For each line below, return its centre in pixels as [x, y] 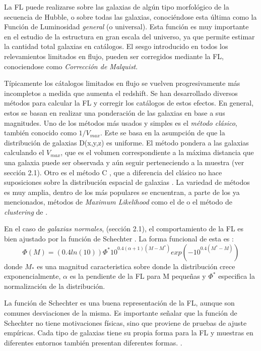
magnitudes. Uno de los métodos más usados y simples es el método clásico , [121, 122]
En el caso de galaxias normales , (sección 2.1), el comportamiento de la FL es [124, 229]
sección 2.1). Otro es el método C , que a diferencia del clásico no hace [113, 172]
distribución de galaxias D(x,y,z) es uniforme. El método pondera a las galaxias [126, 142]
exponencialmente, [32, 276]
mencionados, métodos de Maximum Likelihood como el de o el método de [118, 202]
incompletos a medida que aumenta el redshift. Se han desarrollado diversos [121, 93]
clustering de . [26, 211]
